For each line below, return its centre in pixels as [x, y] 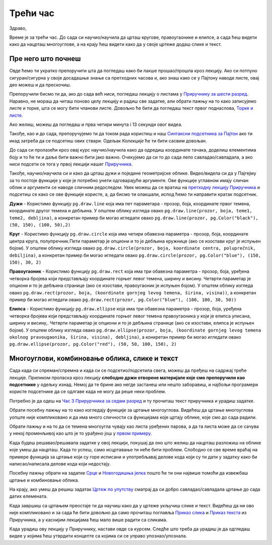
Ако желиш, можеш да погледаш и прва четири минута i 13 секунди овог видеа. [96, 124]
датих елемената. [28, 496]
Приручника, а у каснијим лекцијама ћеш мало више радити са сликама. [88, 520]
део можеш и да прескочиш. [40, 85]
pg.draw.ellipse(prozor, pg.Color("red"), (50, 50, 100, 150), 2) [93, 344]
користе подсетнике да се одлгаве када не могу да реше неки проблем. [88, 392]
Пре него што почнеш [45, 59]
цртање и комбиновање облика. [44, 480]
